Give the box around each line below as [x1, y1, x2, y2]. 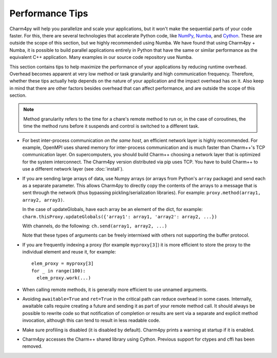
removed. [22, 343, 43, 349]
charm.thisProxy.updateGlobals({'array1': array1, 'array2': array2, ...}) [22, 214, 217, 220]
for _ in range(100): [31, 268, 86, 273]
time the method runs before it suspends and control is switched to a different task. [23, 123, 200, 129]
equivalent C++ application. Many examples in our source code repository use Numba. [9, 54, 193, 60]
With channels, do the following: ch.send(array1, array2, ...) [22, 223, 168, 229]
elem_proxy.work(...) [36, 275, 91, 281]
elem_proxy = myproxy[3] [31, 261, 94, 266]
